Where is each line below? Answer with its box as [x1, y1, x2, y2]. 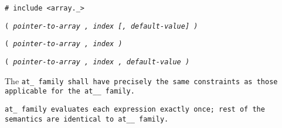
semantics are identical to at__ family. [5, 115, 169, 123]
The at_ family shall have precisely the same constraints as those [5, 74, 278, 87]
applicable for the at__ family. [5, 87, 135, 96]
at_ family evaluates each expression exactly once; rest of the [5, 105, 265, 113]
